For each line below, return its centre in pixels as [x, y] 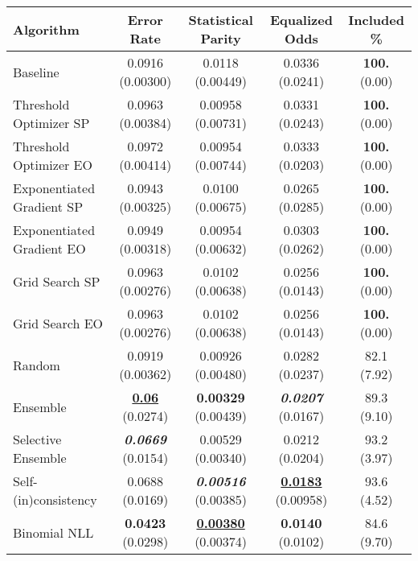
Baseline [36, 72]
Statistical [221, 20]
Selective [37, 439]
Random [37, 365]
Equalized [301, 20]
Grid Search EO [58, 323]
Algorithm [46, 29]
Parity [221, 38]
